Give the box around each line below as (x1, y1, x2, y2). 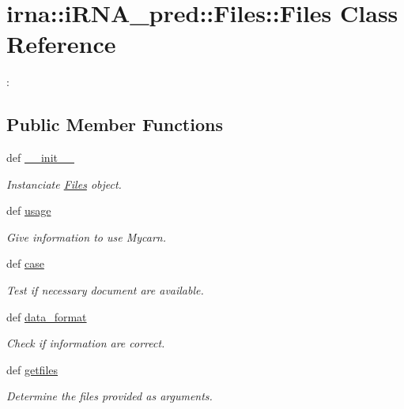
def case (6, 255, 44, 272)
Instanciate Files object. (6, 175, 122, 192)
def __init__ (6, 149, 74, 166)
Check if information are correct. (6, 335, 165, 351)
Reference (6, 28, 116, 60)
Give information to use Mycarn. (6, 228, 166, 245)
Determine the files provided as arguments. (6, 388, 213, 404)
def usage (6, 202, 51, 219)
